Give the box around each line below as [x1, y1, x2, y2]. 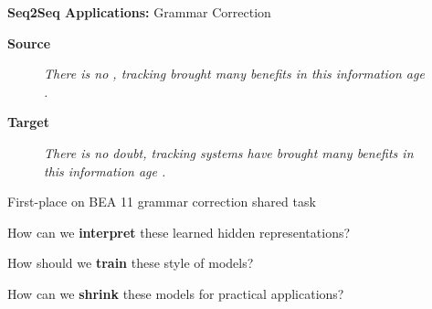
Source [7, 33, 51, 52]
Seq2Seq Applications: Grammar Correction [7, 3, 271, 21]
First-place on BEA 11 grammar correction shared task [7, 192, 316, 211]
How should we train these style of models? [7, 253, 254, 272]
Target [7, 112, 50, 132]
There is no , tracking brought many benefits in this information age [44, 64, 425, 83]
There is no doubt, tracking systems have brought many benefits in [44, 143, 414, 162]
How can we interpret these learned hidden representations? [7, 222, 351, 241]
